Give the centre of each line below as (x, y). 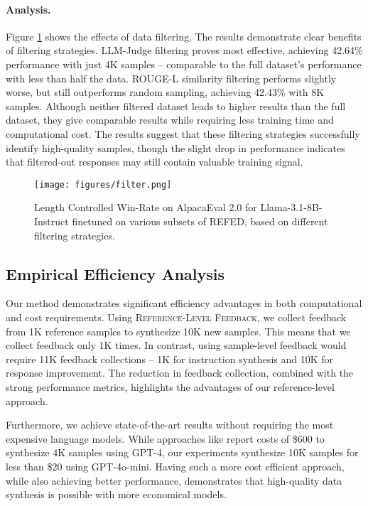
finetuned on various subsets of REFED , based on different (200, 221)
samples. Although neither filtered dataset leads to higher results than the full (176, 106)
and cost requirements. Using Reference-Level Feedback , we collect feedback (176, 317)
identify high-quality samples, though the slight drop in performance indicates (175, 147)
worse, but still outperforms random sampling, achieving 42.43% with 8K (165, 92)
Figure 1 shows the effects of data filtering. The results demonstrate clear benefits (184, 36)
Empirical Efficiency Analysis (115, 273)
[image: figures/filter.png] (103, 184)
